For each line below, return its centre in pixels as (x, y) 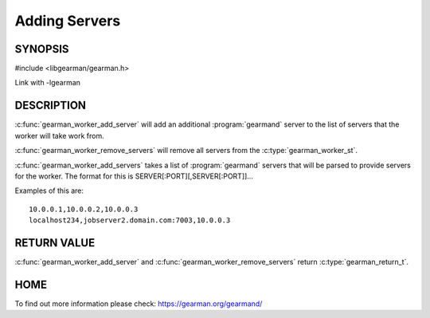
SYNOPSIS (42, 49)
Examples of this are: (49, 190)
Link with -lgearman (48, 83)
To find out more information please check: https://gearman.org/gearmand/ (139, 304)
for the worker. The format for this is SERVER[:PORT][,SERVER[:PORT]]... (134, 176)
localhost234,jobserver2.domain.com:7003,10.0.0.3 (130, 220)
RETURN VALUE (55, 243)
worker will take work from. (59, 135)
